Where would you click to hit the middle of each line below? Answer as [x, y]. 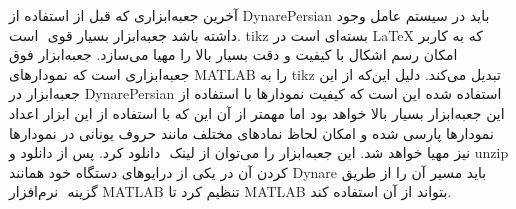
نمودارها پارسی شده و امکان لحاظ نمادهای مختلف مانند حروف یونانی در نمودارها [251, 132]
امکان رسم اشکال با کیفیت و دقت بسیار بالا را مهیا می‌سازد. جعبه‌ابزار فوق [233, 54]
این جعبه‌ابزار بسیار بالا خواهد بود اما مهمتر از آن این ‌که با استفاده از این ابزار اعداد [257, 112]
